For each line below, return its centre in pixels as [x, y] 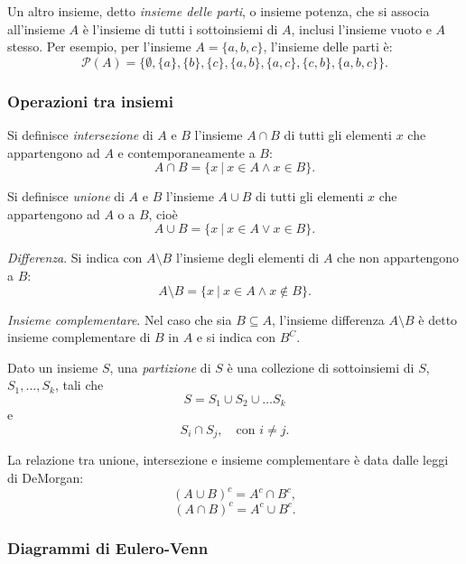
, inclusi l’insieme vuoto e [361, 28]
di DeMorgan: [46, 478]
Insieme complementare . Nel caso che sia [120, 319]
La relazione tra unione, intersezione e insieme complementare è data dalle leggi [228, 460]
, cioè [163, 213]
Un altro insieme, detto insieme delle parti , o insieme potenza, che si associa [219, 11]
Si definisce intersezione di [80, 134]
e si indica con [236, 337]
